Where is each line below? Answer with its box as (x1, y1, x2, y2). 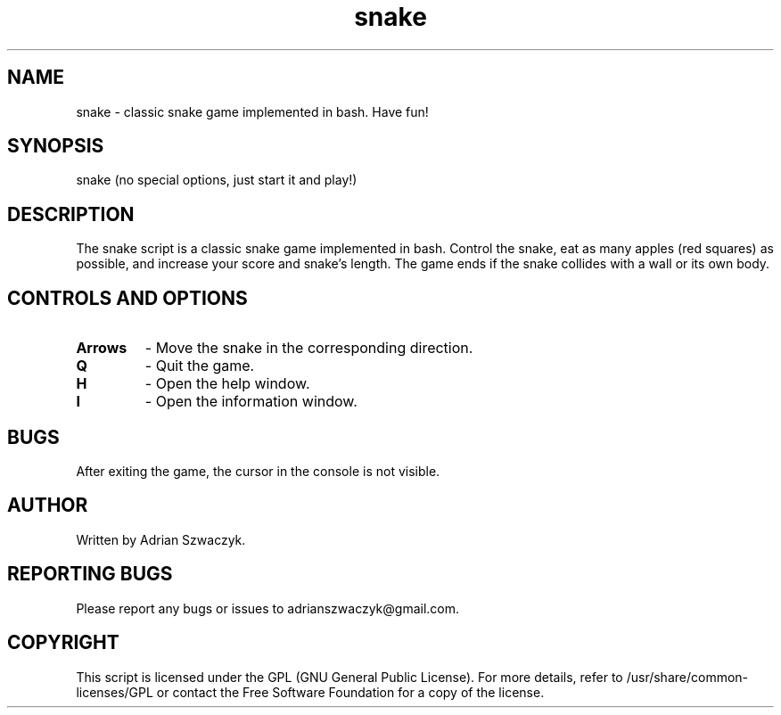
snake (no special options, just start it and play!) (76, 172, 358, 188)
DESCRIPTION (7, 202, 135, 226)
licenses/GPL (76, 684, 153, 700)
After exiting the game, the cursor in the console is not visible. (76, 463, 440, 479)
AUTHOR (7, 494, 88, 517)
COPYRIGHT (7, 631, 119, 654)
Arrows (76, 339, 127, 357)
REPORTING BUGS (7, 563, 173, 586)
